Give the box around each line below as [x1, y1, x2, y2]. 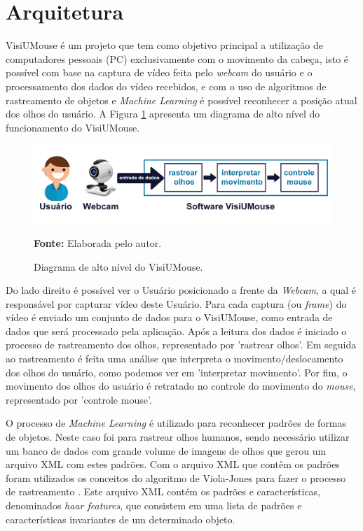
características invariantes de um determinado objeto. [6, 511, 235, 526]
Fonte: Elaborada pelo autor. [34, 235, 162, 250]
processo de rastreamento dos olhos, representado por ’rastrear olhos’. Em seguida [6, 337, 357, 352]
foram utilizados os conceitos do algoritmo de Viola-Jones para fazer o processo [6, 470, 346, 485]
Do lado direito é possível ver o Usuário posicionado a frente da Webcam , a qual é [6, 283, 357, 297]
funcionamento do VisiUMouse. [6, 120, 140, 134]
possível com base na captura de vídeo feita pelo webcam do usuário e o [6, 65, 313, 80]
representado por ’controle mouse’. [6, 392, 152, 406]
